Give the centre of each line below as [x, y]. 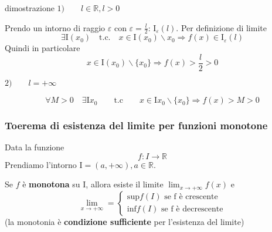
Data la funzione [35, 147]
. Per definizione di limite [221, 27]
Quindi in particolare [42, 48]
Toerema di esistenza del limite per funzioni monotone [136, 125]
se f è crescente [191, 197]
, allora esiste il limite [125, 184]
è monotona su [51, 184]
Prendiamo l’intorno [41, 164]
